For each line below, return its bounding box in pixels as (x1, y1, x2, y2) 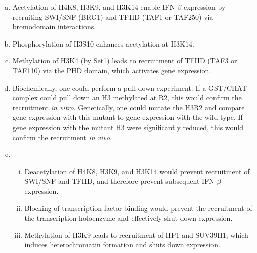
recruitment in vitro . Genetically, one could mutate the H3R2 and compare (12, 102, 245, 112)
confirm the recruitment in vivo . (12, 132, 112, 142)
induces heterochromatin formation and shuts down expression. (24, 239, 220, 250)
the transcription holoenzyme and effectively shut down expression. (24, 213, 233, 223)
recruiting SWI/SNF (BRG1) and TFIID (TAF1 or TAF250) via (12, 11, 213, 22)
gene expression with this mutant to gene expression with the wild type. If (12, 112, 243, 122)
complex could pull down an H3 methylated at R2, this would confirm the (12, 92, 242, 103)
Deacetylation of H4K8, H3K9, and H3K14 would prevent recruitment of (24, 165, 250, 176)
